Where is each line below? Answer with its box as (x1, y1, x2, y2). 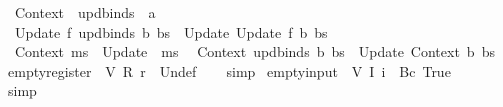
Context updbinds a (14, 2, 156, 22)
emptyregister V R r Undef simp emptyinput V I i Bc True (7, 60, 451, 81)
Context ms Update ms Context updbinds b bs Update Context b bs (14, 41, 495, 62)
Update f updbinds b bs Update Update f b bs (14, 21, 328, 42)
